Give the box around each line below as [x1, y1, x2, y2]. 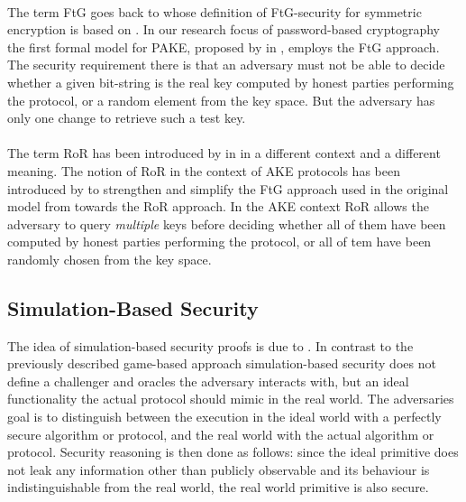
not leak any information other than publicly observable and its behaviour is [7, 460, 430, 479]
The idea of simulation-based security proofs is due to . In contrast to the [7, 336, 414, 355]
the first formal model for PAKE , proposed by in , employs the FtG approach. [7, 37, 440, 56]
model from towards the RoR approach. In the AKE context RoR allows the [7, 197, 429, 216]
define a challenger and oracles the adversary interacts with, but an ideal [7, 371, 409, 390]
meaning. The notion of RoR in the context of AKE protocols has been [7, 161, 400, 180]
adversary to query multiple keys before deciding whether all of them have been [7, 214, 446, 233]
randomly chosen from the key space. [7, 249, 212, 268]
